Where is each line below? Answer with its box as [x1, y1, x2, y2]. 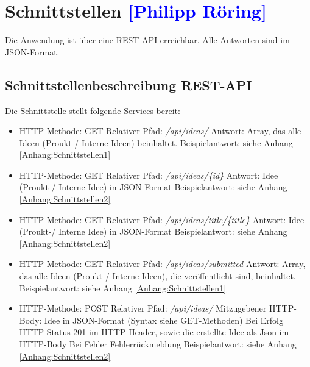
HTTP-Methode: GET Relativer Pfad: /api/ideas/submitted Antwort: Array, [19, 257, 306, 270]
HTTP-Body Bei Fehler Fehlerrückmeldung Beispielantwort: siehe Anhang [19, 338, 297, 351]
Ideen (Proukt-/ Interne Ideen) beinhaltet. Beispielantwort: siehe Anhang [19, 136, 293, 149]
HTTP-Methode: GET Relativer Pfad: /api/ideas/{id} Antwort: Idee [19, 168, 278, 181]
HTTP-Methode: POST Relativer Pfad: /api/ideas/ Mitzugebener [19, 302, 267, 315]
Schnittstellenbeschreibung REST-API [5, 75, 252, 94]
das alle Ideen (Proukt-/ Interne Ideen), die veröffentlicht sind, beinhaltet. [19, 269, 296, 282]
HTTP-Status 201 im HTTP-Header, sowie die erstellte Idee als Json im [19, 326, 289, 338]
